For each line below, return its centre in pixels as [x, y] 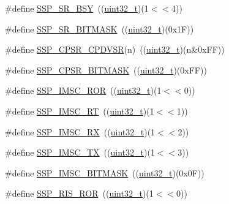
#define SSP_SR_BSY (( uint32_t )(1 [77, 8]
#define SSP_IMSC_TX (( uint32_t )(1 [80, 152]
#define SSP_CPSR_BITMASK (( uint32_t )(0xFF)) [106, 70]
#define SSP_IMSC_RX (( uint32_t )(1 [80, 131]
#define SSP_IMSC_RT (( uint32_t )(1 [80, 111]
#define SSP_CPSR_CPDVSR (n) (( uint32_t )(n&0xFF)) [115, 49]
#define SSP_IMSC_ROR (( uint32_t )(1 [83, 90]
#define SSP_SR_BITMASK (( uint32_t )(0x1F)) [99, 28]
